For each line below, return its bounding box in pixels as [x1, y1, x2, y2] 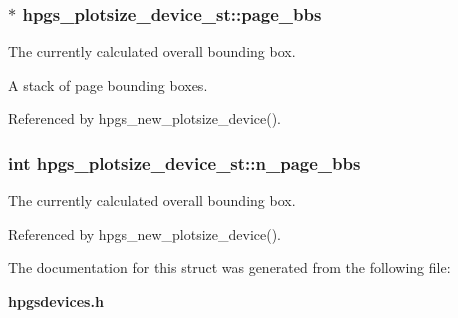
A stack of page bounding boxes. [8, 74, 208, 95]
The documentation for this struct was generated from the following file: [8, 257, 451, 278]
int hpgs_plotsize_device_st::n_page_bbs [8, 150, 361, 175]
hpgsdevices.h [8, 291, 104, 311]
